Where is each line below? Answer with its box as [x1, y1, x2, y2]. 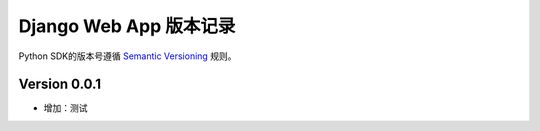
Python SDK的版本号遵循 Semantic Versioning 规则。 [18, 50, 237, 62]
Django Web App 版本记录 [18, 15, 236, 37]
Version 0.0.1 [18, 76, 102, 93]
